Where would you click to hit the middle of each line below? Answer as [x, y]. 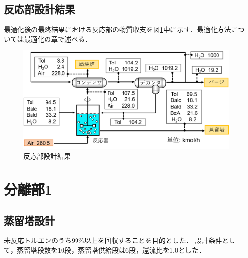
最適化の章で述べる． [58, 39]
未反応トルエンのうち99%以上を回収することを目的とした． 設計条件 [113, 240]
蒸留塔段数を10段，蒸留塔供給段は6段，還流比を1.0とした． [111, 250]
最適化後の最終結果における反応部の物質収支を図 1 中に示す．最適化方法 [117, 29]
